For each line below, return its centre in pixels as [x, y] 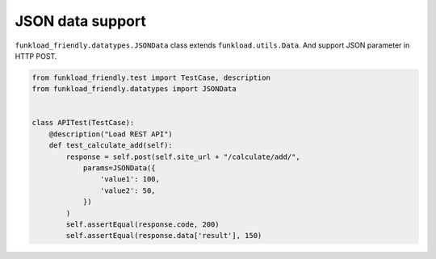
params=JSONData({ [119, 168]
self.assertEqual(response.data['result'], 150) [164, 236]
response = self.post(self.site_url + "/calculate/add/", [183, 157]
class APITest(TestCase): [83, 123]
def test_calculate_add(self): [111, 146]
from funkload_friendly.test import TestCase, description [151, 77]
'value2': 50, [128, 190]
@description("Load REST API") [111, 134]
